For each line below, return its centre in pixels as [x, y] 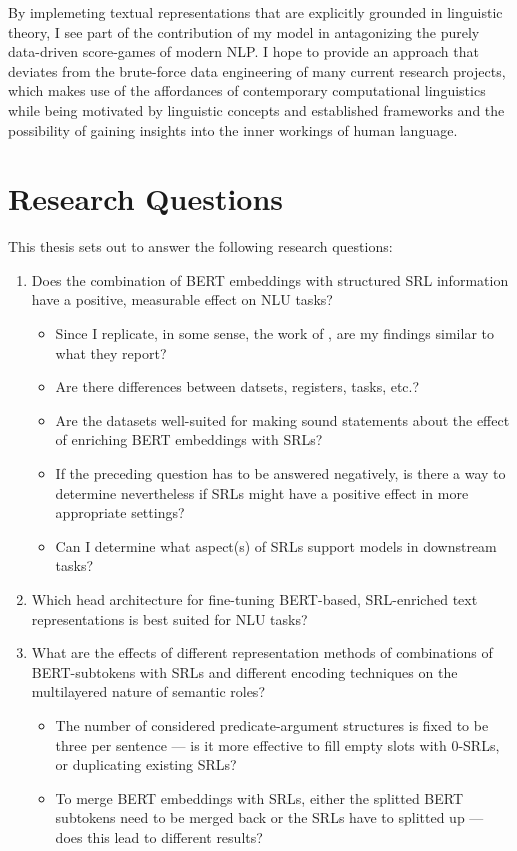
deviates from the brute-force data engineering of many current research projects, [257, 70]
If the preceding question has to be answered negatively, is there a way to [280, 473]
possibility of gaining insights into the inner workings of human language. [233, 129]
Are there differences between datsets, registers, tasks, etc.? [237, 386]
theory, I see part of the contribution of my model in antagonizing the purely [244, 31]
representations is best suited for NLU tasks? [169, 618]
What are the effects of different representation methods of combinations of [262, 652]
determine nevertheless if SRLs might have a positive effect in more [262, 492]
